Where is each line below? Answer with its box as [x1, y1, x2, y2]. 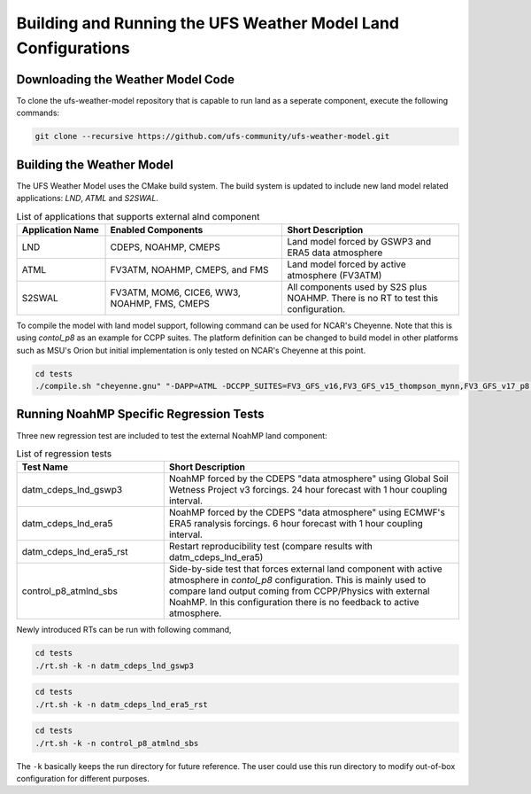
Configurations [16, 38, 130, 58]
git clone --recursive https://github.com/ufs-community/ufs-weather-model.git [35, 131, 390, 142]
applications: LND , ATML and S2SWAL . [16, 193, 159, 204]
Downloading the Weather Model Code [16, 72, 235, 87]
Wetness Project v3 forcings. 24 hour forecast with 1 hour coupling [168, 484, 448, 496]
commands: [16, 107, 60, 119]
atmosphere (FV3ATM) [287, 269, 382, 281]
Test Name [21, 461, 68, 473]
